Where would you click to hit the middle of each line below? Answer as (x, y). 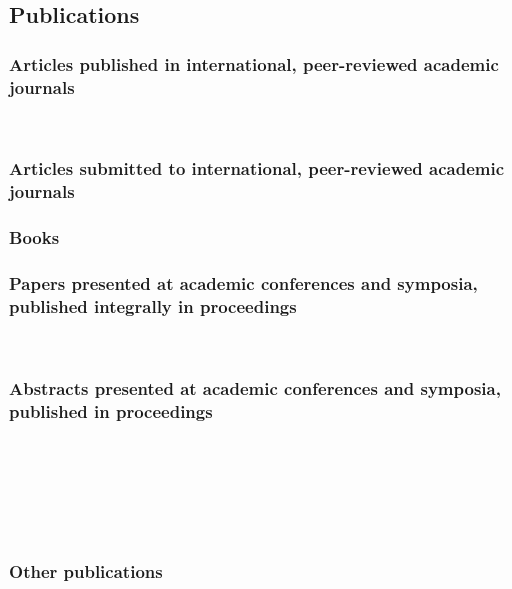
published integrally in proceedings (153, 305)
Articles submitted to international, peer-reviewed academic (257, 168)
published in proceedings (111, 410)
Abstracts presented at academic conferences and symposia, (255, 387)
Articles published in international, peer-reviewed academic (254, 63)
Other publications (86, 570)
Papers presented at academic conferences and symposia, (243, 283)
